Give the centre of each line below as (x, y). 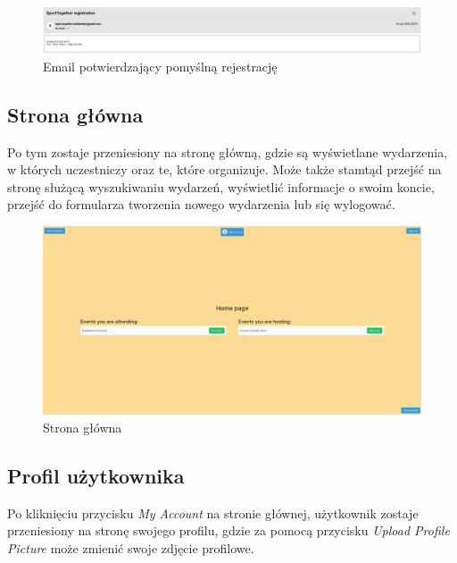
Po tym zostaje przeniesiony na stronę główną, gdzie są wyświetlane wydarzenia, (228, 151)
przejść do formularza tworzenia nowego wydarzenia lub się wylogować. (201, 204)
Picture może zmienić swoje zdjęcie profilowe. (131, 547)
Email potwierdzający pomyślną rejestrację (160, 66)
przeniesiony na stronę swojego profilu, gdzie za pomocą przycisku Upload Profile (228, 530)
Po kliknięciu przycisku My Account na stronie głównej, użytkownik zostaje (213, 513)
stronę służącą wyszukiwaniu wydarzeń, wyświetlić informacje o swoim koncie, (221, 186)
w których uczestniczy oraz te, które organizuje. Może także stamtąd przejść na (224, 169)
